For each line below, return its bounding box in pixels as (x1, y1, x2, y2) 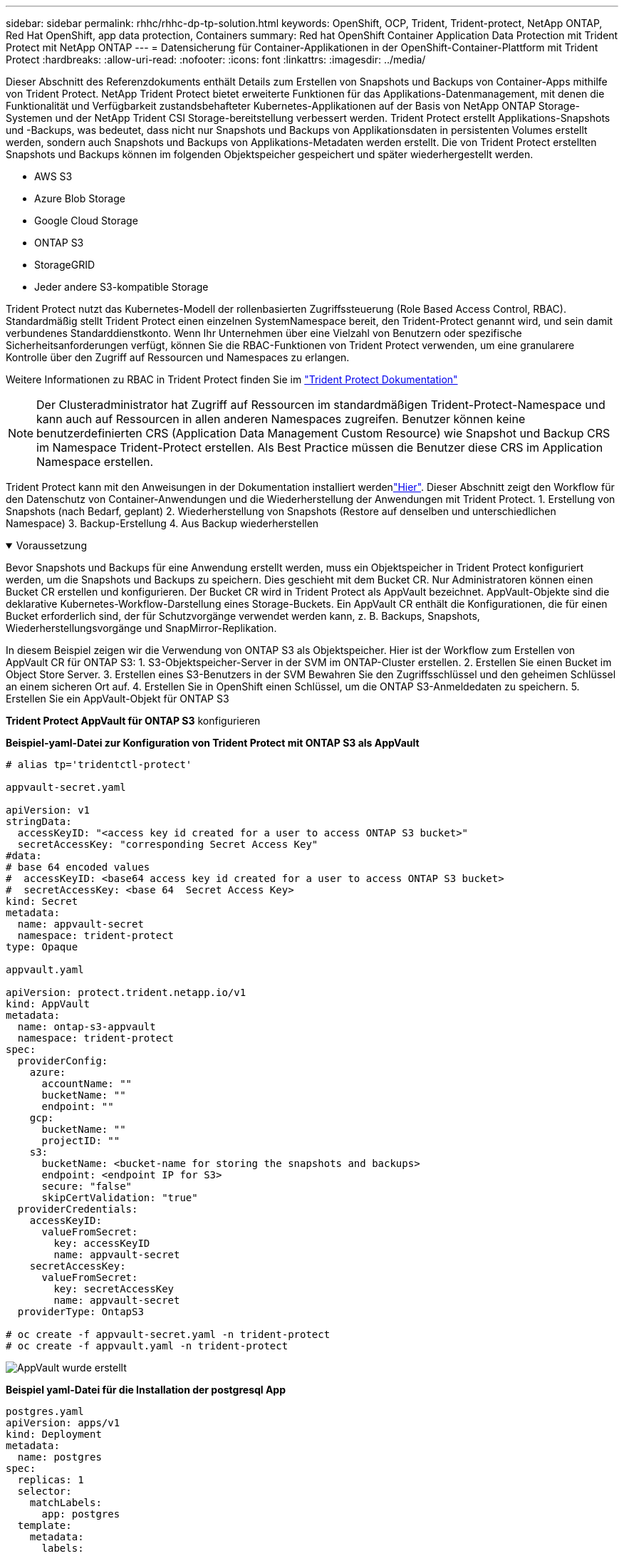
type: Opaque (6, 941, 78, 953)
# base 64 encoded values (6, 861, 150, 873)
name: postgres (17, 1451, 102, 1463)
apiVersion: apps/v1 (6, 1417, 120, 1428)
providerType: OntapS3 (17, 1306, 144, 1317)
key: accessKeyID (53, 1238, 150, 1249)
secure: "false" (41, 1181, 132, 1192)
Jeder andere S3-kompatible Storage (34, 281, 209, 293)
